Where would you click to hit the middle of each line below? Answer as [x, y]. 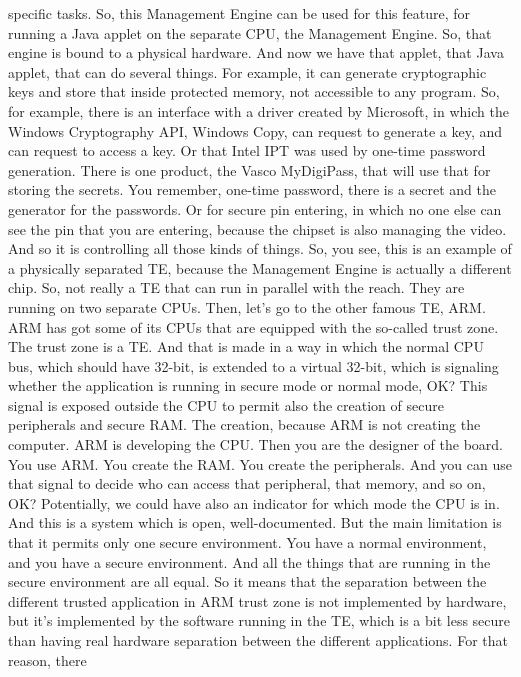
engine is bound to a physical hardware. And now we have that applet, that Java [256, 52]
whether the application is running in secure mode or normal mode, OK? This [248, 385]
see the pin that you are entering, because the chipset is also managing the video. [257, 228]
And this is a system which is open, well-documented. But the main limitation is [255, 522]
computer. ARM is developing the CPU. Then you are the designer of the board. [255, 444]
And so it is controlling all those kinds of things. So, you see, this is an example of [260, 248]
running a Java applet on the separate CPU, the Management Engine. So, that [250, 32]
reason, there [47, 659]
